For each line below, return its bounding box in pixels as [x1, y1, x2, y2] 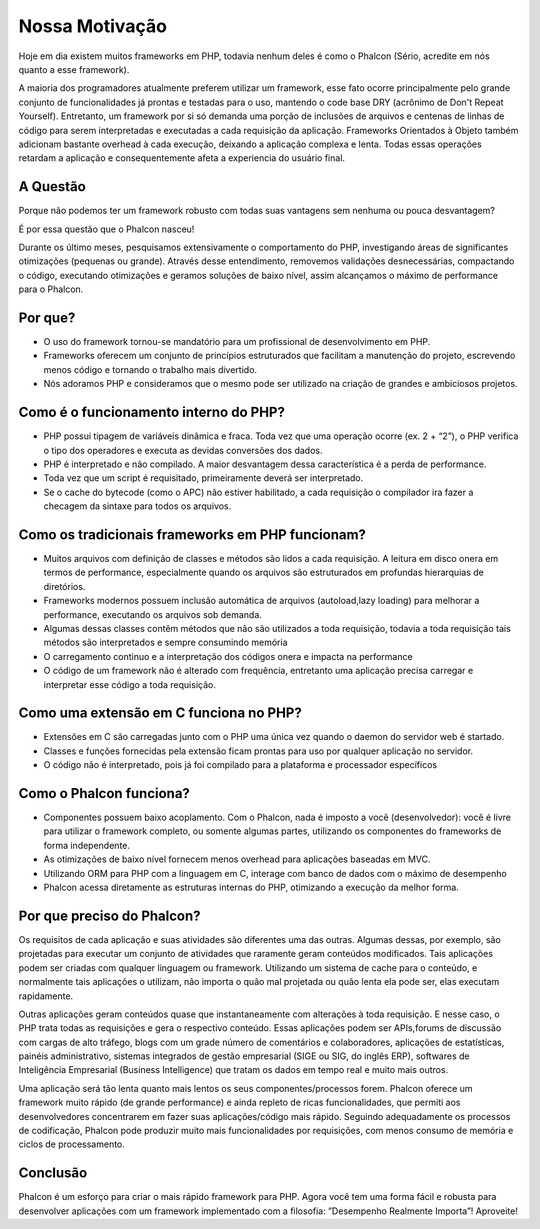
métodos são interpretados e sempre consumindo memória [43, 636, 289, 649]
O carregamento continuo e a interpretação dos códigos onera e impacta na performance [43, 650, 414, 662]
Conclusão [18, 1165, 88, 1182]
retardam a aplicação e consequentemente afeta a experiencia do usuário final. [18, 152, 345, 164]
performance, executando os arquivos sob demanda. [43, 608, 262, 620]
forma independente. [43, 839, 130, 851]
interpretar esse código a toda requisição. [43, 678, 217, 690]
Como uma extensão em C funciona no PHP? [18, 705, 302, 722]
